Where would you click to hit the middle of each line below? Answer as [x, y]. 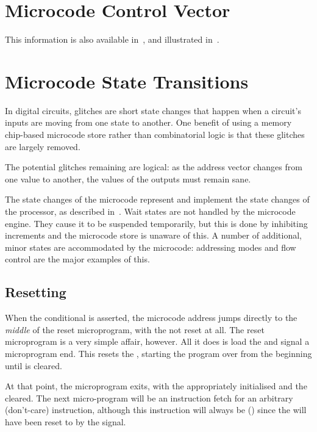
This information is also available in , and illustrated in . [112, 39]
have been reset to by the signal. [66, 421]
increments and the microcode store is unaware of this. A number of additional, [154, 235]
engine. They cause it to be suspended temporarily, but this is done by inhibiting [156, 223]
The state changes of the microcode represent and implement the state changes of [157, 199]
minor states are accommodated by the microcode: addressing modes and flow [151, 247]
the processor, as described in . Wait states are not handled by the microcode [150, 211]
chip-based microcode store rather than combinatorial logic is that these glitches [155, 135]
